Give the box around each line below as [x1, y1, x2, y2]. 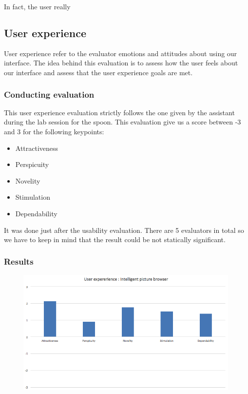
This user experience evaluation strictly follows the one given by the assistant [4, 107, 235, 117]
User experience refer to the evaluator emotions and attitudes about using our [4, 48, 237, 58]
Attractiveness [15, 143, 58, 153]
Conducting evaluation [4, 88, 95, 100]
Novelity [15, 175, 40, 186]
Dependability [15, 208, 57, 218]
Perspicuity [15, 159, 49, 169]
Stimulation [15, 192, 50, 202]
